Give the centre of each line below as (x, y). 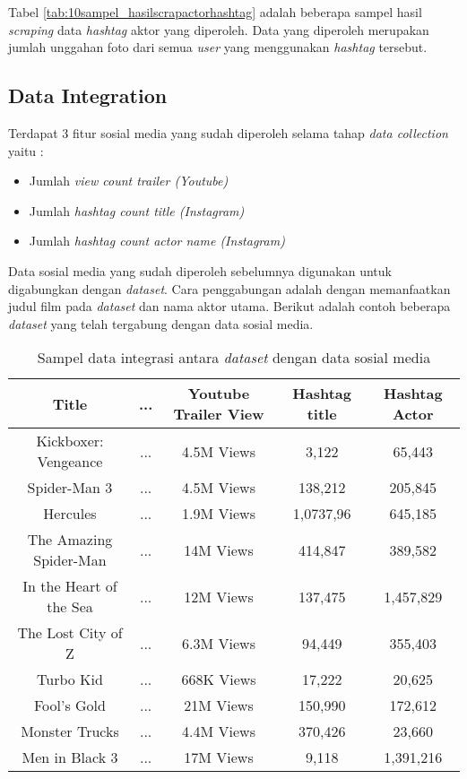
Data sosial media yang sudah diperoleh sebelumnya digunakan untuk (200, 270)
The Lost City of (70, 633)
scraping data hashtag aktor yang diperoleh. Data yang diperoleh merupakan (219, 29)
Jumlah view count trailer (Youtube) (129, 181)
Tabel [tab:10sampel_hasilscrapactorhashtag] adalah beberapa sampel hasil (215, 12)
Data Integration (88, 95)
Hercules (70, 514)
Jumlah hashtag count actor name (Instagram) (157, 241)
